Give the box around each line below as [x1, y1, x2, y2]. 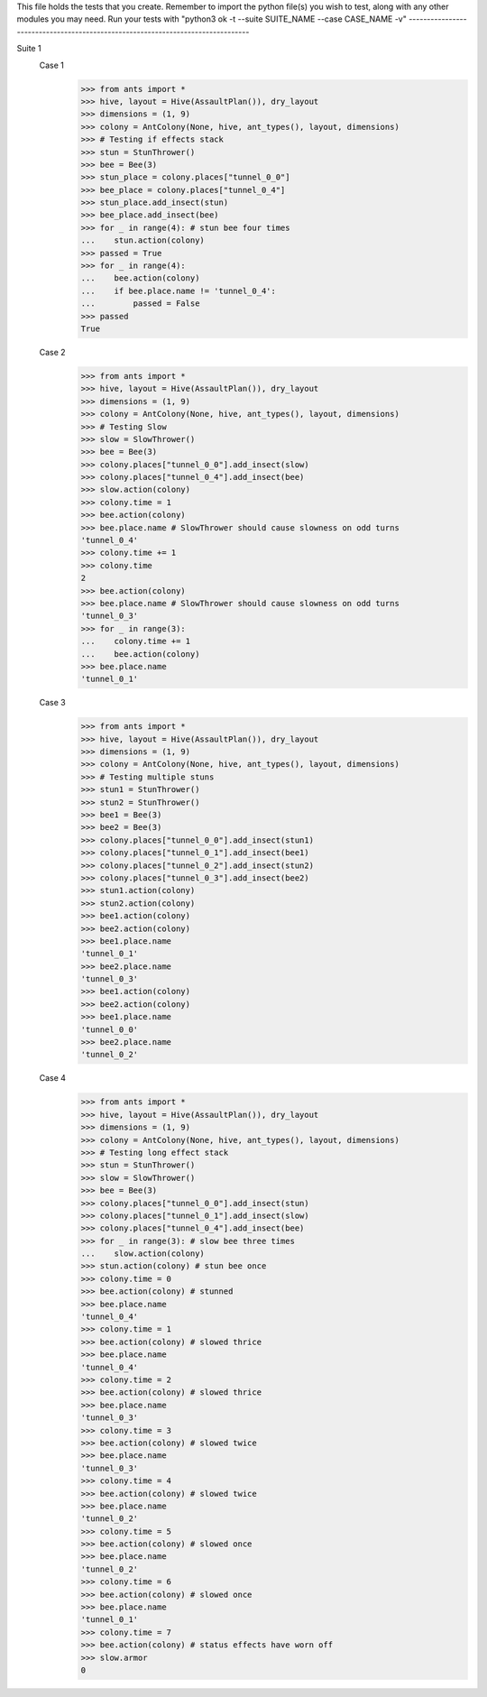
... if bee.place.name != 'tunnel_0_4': [80, 285, 277, 296]
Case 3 [39, 697, 67, 708]
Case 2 [39, 346, 67, 357]
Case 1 [39, 60, 65, 70]
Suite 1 [16, 43, 41, 54]
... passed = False [80, 299, 200, 309]
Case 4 [39, 1073, 67, 1084]
